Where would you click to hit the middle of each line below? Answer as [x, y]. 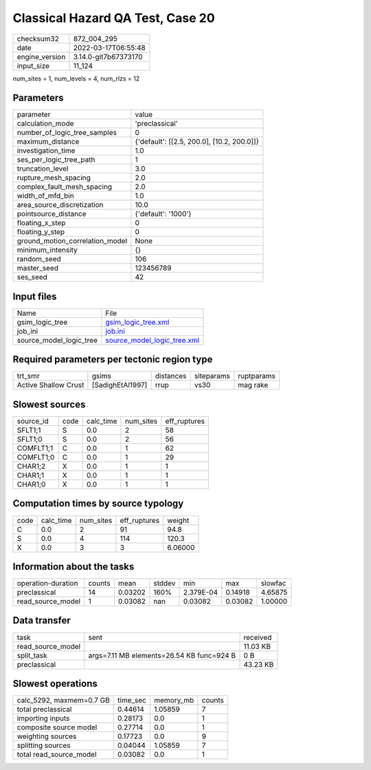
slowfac [273, 584]
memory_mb [174, 701]
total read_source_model [57, 755]
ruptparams [257, 376]
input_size [33, 65]
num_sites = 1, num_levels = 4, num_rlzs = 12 [76, 78]
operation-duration [47, 584]
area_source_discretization [60, 205]
